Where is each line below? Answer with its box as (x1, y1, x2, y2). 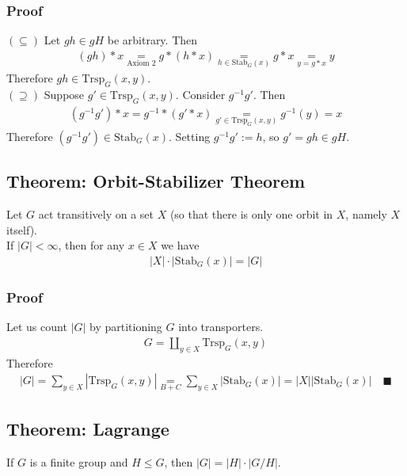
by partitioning (89, 318, 162, 335)
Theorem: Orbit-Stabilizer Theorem (6, 169, 306, 193)
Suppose (44, 86, 85, 102)
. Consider (175, 86, 226, 102)
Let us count (6, 318, 67, 335)
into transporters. (178, 318, 264, 335)
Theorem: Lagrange (6, 416, 169, 440)
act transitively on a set (38, 206, 154, 223)
